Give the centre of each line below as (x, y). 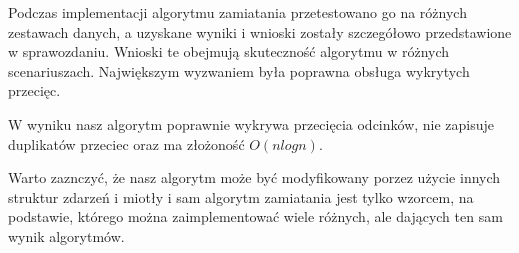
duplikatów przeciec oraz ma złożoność (126, 143)
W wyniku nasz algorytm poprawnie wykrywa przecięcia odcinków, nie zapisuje (251, 123)
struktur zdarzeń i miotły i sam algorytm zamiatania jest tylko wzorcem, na (241, 196)
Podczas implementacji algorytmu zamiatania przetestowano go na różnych (237, 12)
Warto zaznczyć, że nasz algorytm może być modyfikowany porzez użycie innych (254, 177)
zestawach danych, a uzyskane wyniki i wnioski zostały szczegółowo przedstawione (260, 31)
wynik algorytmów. (66, 235)
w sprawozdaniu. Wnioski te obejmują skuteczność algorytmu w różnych (229, 51)
